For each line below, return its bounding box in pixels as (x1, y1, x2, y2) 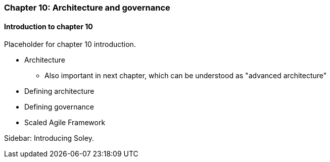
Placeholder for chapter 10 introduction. (4, 40, 136, 49)
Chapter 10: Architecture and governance (4, 3, 170, 13)
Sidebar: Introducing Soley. (4, 134, 94, 143)
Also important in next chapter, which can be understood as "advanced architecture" (44, 71, 327, 80)
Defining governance (24, 102, 94, 112)
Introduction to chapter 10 (4, 22, 93, 31)
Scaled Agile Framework (24, 118, 106, 127)
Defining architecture (24, 87, 95, 96)
